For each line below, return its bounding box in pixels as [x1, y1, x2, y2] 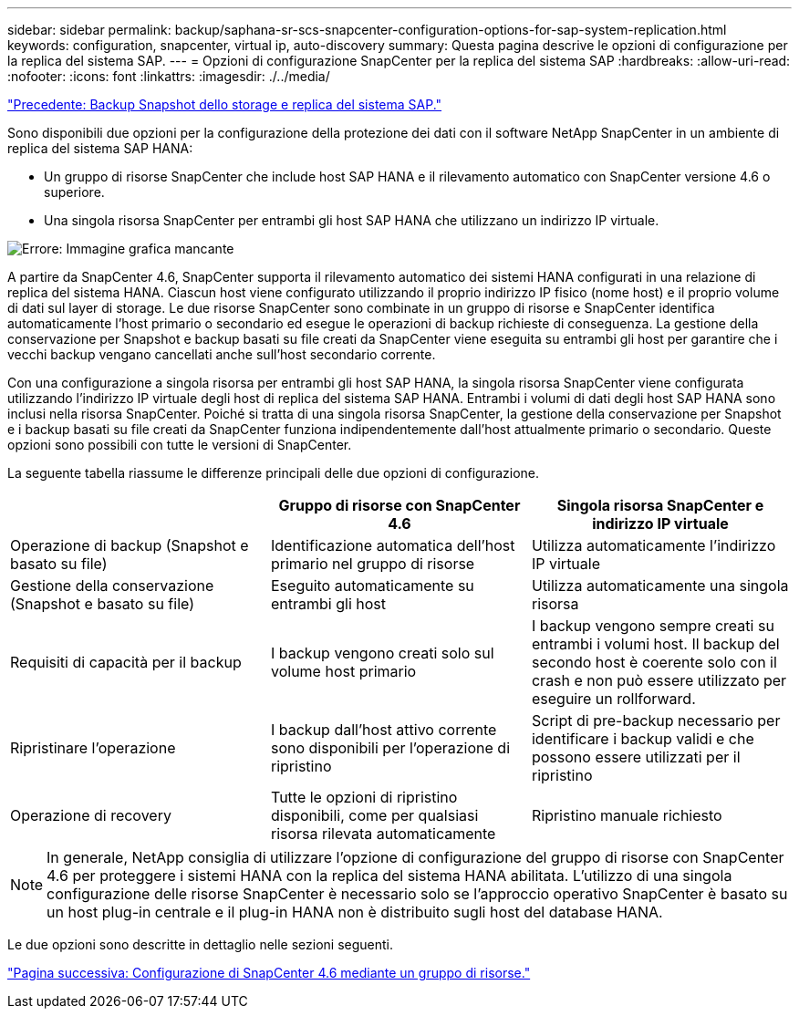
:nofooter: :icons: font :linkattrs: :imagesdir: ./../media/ [7, 68, 330, 84]
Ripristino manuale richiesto [531, 806, 722, 824]
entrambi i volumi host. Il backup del [531, 635, 780, 653]
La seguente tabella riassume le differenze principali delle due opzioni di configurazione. [7, 465, 540, 481]
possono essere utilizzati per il [531, 748, 741, 766]
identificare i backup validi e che [531, 730, 754, 748]
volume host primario [270, 662, 417, 680]
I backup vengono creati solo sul [270, 644, 494, 662]
